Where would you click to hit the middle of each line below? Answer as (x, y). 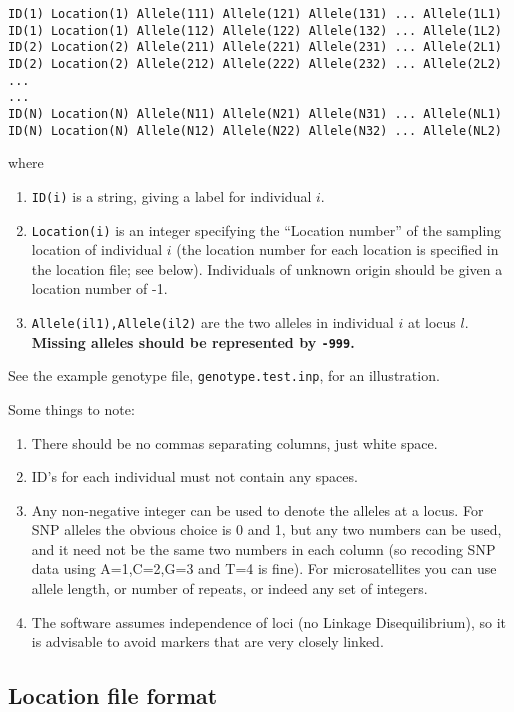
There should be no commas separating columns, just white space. (234, 442)
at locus (431, 321)
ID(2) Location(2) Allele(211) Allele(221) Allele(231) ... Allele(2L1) (255, 47)
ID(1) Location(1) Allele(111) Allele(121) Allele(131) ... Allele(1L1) (255, 14)
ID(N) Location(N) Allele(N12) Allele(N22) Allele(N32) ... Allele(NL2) (255, 130)
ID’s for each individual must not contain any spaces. (194, 476)
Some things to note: (71, 408)
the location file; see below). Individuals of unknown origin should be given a (267, 268)
